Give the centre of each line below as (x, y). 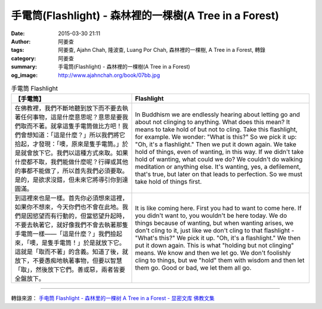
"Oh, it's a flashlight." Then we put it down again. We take (216, 144)
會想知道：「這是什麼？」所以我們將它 (73, 135)
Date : (18, 33)
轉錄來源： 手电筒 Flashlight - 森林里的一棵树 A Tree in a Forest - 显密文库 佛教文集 (113, 298)
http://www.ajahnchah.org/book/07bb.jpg (109, 75)
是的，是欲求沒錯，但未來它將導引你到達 (71, 180)
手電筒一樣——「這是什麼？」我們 (62, 234)
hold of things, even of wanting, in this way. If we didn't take (219, 152)
